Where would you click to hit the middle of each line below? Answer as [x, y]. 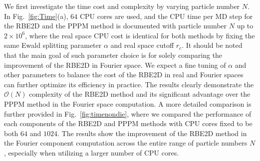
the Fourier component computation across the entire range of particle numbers [126, 143]
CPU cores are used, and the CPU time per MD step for [166, 16]
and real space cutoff [142, 45]
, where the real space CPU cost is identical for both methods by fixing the [140, 35]
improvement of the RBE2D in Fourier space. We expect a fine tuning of [115, 65]
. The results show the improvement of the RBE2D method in [152, 133]
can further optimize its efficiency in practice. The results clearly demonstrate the [129, 84]
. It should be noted [212, 45]
